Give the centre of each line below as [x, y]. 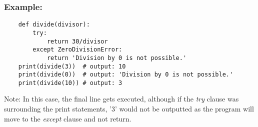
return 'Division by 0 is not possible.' [117, 58]
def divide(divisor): [54, 25]
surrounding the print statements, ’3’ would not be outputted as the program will [129, 109]
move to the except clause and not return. [68, 118]
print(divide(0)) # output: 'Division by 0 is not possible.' [126, 75]
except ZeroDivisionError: [77, 50]
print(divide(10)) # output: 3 [70, 83]
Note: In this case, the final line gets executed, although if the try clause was [121, 99]
